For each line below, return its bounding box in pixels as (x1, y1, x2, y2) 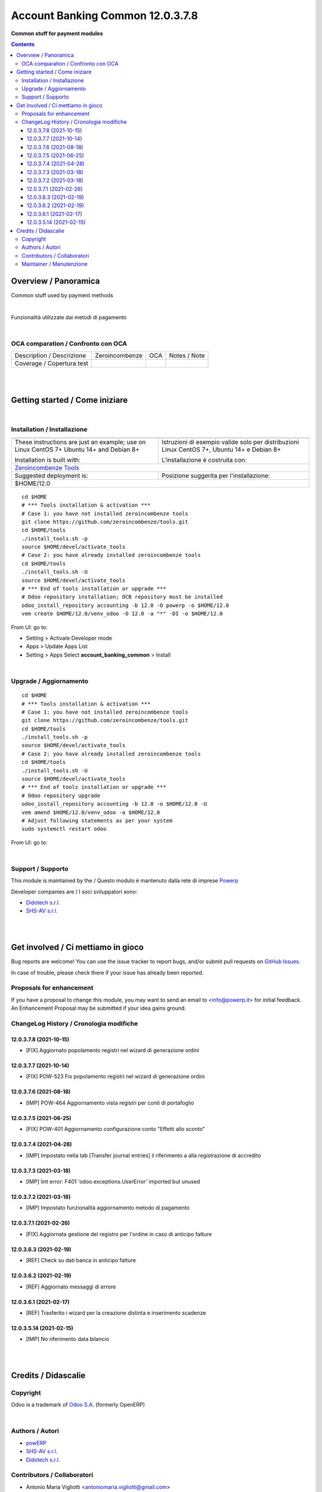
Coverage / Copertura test (14, 359, 89, 368)
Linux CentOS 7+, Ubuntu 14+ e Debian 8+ (161, 445, 281, 454)
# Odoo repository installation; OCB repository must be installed (21, 594, 223, 600)
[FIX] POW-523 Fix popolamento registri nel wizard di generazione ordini (26, 1073, 205, 1080)
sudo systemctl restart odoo (21, 825, 107, 833)
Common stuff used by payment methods (11, 292, 113, 298)
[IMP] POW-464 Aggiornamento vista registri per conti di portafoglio (26, 1099, 194, 1106)
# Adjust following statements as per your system (21, 817, 173, 824)
